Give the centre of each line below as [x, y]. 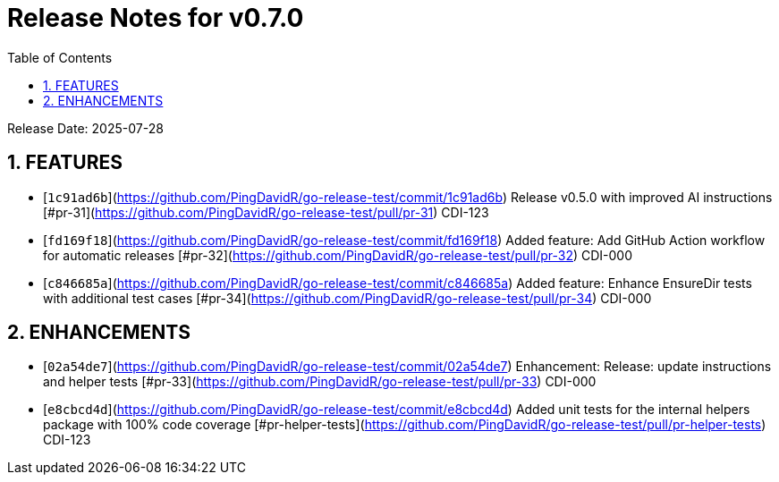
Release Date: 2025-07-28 [85, 128]
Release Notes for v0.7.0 [156, 18]
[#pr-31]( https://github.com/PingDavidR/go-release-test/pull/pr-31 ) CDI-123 [266, 212]
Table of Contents [60, 57]
